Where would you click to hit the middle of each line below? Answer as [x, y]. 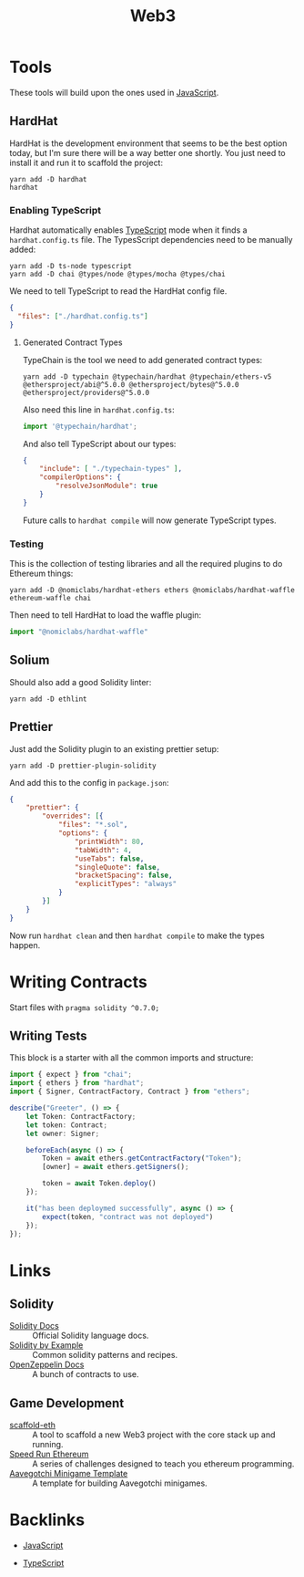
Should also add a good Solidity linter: [81, 682]
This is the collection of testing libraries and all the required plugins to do [146, 564]
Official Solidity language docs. [91, 1336]
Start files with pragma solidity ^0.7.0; [85, 1007]
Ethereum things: [41, 574]
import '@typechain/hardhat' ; [80, 426]
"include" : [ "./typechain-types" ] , [111, 469]
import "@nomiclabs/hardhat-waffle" [79, 632]
